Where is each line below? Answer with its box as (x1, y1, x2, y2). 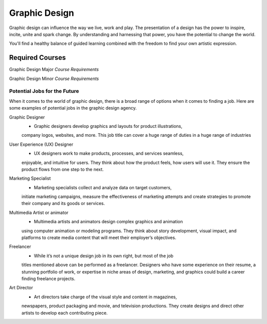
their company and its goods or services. (21, 201, 105, 206)
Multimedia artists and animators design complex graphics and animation (34, 219, 183, 225)
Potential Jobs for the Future (9, 88, 79, 95)
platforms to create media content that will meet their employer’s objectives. (21, 235, 177, 241)
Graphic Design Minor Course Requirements (9, 76, 99, 81)
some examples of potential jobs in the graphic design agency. (9, 105, 137, 111)
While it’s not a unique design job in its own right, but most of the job (34, 252, 174, 259)
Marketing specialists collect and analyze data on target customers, (34, 184, 172, 190)
